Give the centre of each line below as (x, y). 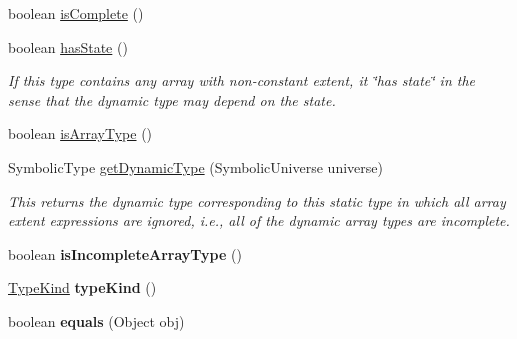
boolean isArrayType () (80, 133)
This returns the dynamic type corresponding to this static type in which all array (257, 200)
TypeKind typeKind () (82, 287)
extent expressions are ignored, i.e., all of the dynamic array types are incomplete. (259, 220)
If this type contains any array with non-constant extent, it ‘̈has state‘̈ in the (242, 80)
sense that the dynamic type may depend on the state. (172, 99)
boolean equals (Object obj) (96, 320)
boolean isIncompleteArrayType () (125, 253)
